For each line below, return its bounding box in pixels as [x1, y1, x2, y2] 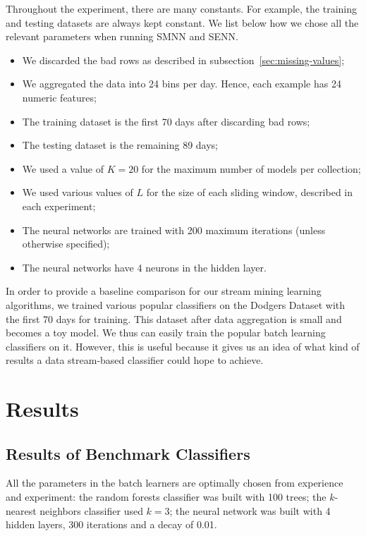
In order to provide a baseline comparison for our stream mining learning [6, 284, 322, 298]
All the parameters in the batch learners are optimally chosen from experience [6, 475, 343, 490]
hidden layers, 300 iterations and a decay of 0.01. [6, 517, 217, 532]
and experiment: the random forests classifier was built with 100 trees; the [6, 489, 327, 504]
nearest [6, 503, 37, 518]
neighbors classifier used [39, 503, 143, 518]
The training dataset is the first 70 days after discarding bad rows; [22, 114, 310, 128]
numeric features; [22, 90, 97, 104]
